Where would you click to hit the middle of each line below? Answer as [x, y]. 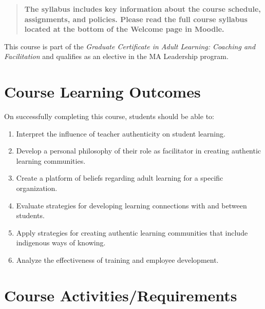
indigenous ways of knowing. [61, 243]
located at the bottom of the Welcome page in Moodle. [124, 29]
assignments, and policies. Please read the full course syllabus [136, 19]
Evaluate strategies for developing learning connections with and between [131, 205]
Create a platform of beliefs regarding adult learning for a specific [120, 178]
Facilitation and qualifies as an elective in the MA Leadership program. [116, 56]
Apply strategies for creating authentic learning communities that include [132, 232]
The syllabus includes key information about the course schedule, [143, 9]
